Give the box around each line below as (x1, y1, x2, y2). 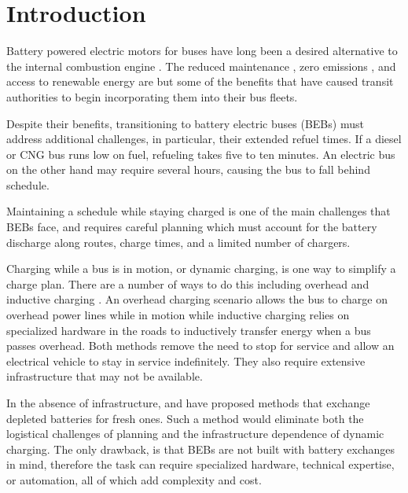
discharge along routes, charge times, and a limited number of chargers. (6, 234, 351, 250)
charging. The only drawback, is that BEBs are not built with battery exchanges (6, 440, 395, 457)
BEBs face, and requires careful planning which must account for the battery (6, 219, 377, 235)
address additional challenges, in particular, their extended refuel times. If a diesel (6, 131, 402, 147)
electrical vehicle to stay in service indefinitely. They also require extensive (6, 352, 366, 369)
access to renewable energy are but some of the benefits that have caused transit (6, 73, 394, 90)
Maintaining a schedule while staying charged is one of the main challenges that (6, 203, 391, 219)
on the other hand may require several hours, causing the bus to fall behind (6, 161, 370, 178)
